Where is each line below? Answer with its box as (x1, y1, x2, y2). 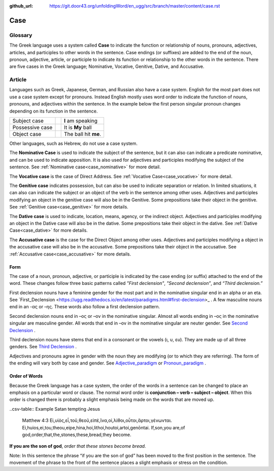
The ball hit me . (63, 131, 101, 138)
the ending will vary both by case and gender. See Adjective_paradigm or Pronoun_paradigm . (9, 360, 207, 366)
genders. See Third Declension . (9, 344, 77, 350)
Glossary (9, 31, 32, 39)
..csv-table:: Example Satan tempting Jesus (9, 406, 100, 412)
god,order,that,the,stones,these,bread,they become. (22, 431, 131, 438)
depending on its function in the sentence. (9, 108, 98, 114)
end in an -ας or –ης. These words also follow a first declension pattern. (9, 304, 160, 310)
